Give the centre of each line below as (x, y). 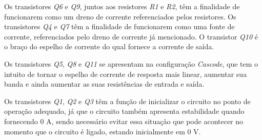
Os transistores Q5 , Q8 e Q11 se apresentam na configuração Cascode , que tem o (131, 63)
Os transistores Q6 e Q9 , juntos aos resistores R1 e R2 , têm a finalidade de (122, 6)
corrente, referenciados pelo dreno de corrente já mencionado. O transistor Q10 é (131, 36)
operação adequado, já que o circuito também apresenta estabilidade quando (124, 111)
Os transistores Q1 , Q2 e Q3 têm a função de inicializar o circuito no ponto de (127, 101)
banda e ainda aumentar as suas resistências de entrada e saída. (104, 84)
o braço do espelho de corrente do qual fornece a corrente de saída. (109, 46)
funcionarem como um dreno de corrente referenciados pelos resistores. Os (120, 16)
